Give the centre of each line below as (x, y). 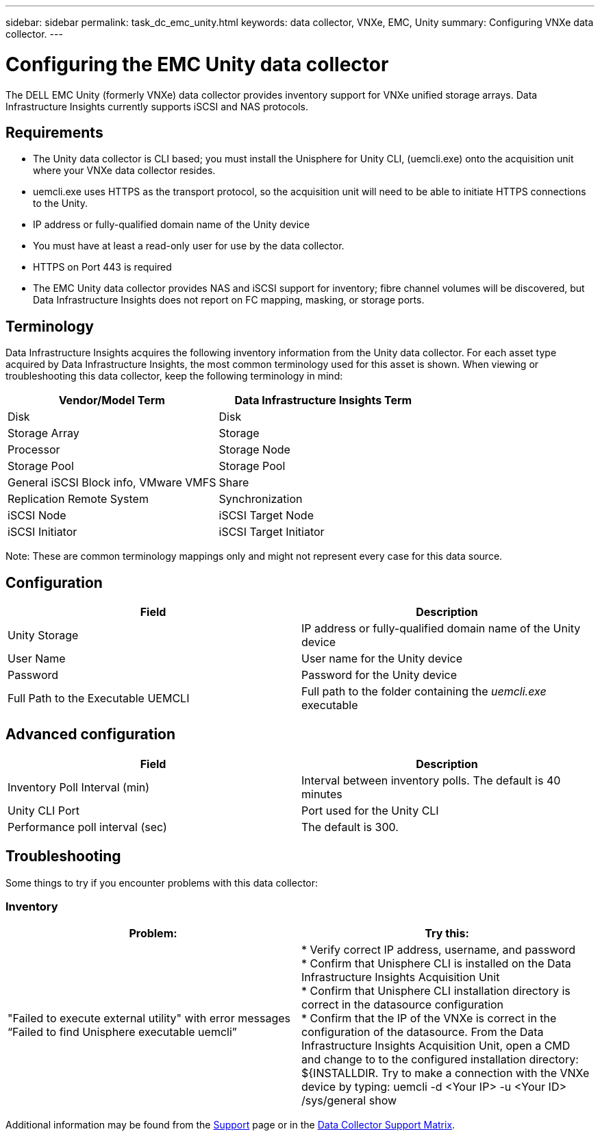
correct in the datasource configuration (403, 1005)
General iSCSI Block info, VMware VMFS (112, 483)
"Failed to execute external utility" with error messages (149, 1018)
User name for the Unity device (382, 659)
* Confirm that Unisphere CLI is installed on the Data (436, 964)
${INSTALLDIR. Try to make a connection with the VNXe (446, 1073)
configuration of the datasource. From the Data (423, 1032)
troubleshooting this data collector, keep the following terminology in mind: (174, 376)
